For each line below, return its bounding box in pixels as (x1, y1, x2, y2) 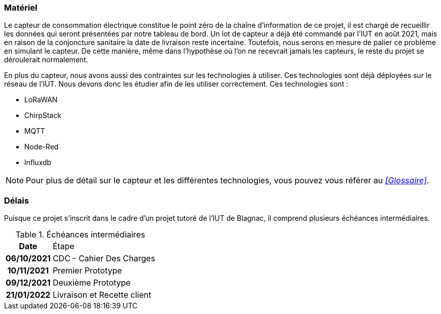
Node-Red (24, 142, 59, 151)
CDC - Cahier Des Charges (53, 253, 155, 264)
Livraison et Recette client (53, 290, 151, 300)
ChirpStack (24, 111, 62, 120)
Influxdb (24, 158, 52, 167)
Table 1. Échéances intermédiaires (15, 229, 145, 240)
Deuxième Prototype (53, 278, 131, 288)
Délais (4, 195, 29, 206)
